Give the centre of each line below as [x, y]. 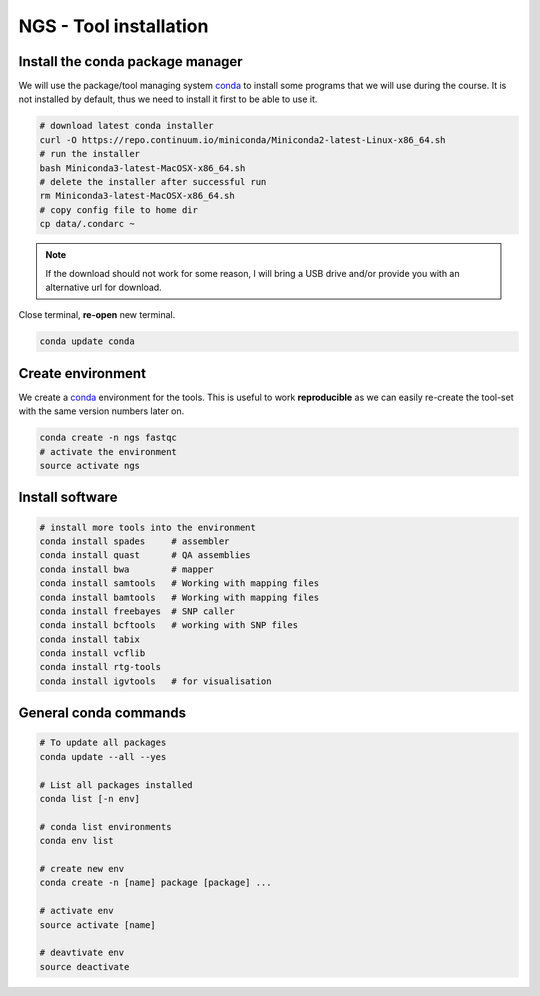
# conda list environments [105, 826]
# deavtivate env [82, 953]
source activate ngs [89, 465]
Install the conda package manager [131, 61]
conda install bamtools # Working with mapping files [179, 597]
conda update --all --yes [103, 756]
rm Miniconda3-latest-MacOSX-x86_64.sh [137, 196]
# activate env [76, 911]
